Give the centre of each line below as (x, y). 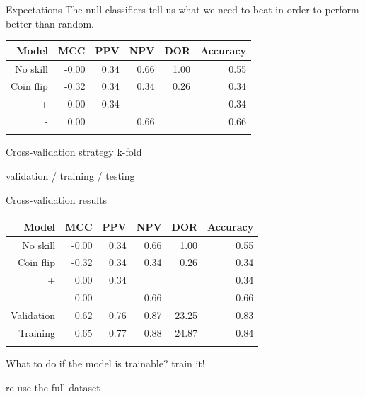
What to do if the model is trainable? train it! (105, 363)
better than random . (50, 23)
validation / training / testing (70, 176)
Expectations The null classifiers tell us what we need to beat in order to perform (182, 9)
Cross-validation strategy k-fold (74, 152)
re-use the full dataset (53, 387)
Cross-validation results (57, 199)
